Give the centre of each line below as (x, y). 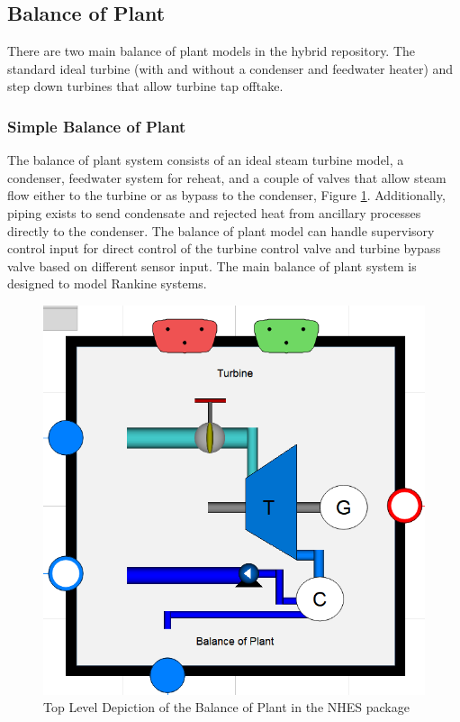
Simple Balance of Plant (97, 126)
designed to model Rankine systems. (107, 283)
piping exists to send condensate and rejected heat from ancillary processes (214, 212)
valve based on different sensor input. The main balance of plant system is (212, 265)
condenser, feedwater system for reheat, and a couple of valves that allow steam (227, 177)
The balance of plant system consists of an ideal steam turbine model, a (206, 160)
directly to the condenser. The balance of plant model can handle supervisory (221, 230)
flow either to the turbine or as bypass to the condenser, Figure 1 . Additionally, (226, 195)
